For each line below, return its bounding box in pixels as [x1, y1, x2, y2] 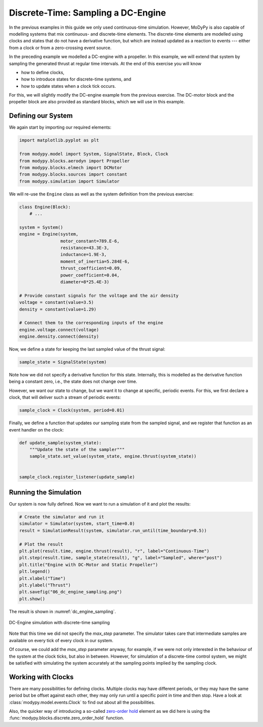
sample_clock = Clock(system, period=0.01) [19, 408, 125, 413]
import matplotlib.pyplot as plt [19, 138, 99, 143]
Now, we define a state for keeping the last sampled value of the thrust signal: [9, 346, 166, 352]
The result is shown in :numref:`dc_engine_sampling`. [9, 609, 116, 614]
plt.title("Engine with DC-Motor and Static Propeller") [19, 562, 158, 568]
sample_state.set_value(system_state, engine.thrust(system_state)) [29, 453, 197, 459]
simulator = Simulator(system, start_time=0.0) [19, 521, 135, 527]
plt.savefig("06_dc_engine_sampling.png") [19, 589, 122, 595]
